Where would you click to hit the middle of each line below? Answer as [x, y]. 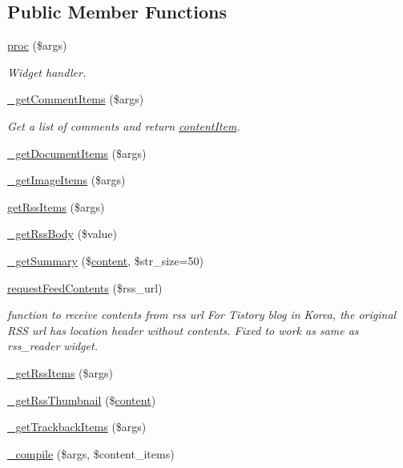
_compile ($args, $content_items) [91, 453]
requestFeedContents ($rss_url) [85, 287]
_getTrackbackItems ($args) [77, 427]
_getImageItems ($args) [66, 180]
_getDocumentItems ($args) [77, 153]
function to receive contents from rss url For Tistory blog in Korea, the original [202, 315]
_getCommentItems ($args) [76, 99]
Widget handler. [47, 72]
